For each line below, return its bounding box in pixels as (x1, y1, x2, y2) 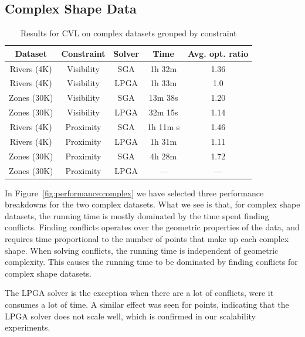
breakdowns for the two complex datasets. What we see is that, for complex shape (5, 198, 300, 210)
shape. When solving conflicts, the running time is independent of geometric (5, 244, 279, 256)
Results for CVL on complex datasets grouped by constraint (20, 27, 237, 39)
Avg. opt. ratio (188, 47, 249, 59)
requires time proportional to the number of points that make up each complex (5, 233, 289, 245)
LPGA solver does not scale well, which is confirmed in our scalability (5, 309, 256, 322)
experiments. (5, 321, 50, 333)
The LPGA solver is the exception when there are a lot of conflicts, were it (5, 287, 274, 299)
